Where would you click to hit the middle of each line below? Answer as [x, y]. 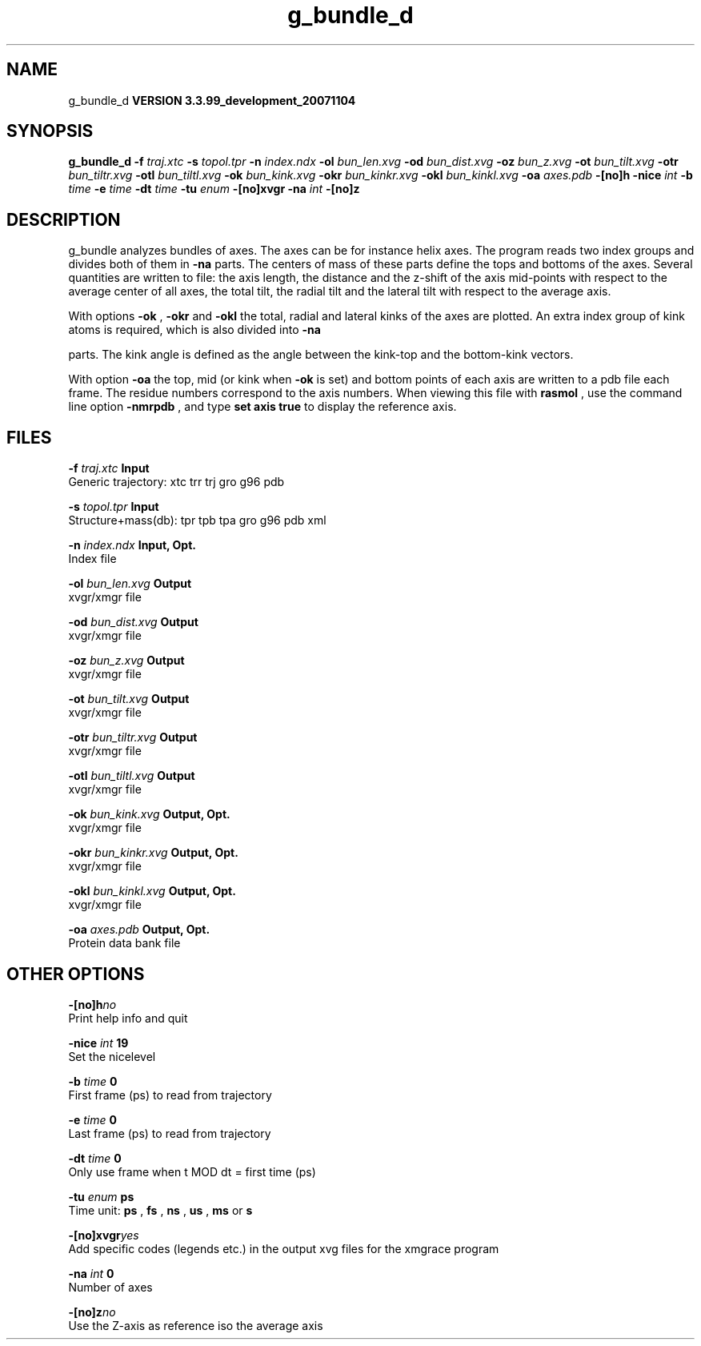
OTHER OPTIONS [76, 974]
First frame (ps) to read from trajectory [170, 1095]
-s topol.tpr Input [114, 507]
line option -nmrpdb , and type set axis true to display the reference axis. [262, 407]
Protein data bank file [124, 943]
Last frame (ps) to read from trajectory [170, 1133]
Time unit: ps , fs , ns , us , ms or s [160, 1210]
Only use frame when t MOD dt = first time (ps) [192, 1171]
